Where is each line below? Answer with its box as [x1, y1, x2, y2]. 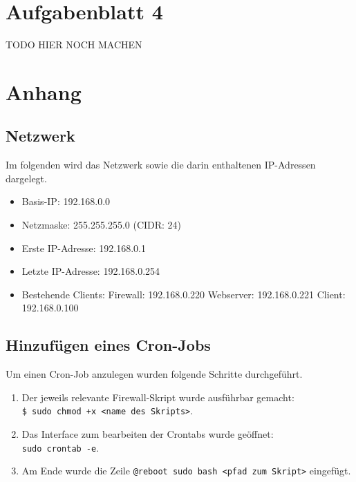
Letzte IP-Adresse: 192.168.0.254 [21, 264, 160, 278]
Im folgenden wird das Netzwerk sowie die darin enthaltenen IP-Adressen [6, 157, 316, 172]
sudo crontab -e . [21, 440, 100, 454]
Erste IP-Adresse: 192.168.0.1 [21, 240, 146, 255]
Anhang [6, 77, 82, 106]
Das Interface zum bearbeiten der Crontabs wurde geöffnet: [21, 427, 274, 441]
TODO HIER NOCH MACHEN [6, 37, 142, 52]
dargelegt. [6, 171, 47, 185]
